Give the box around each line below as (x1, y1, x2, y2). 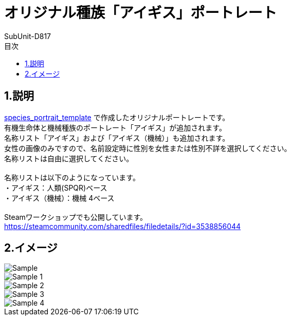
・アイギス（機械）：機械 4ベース (4, 193, 115, 202)
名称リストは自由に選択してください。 (4, 154, 134, 163)
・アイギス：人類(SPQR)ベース (4, 183, 107, 192)
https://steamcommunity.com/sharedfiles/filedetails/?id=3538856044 (4, 221, 241, 231)
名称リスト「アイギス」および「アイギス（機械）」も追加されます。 (4, 133, 230, 142)
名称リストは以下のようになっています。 (4, 173, 140, 182)
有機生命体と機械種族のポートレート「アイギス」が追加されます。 (4, 123, 226, 132)
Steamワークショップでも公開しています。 (4, 212, 148, 221)
